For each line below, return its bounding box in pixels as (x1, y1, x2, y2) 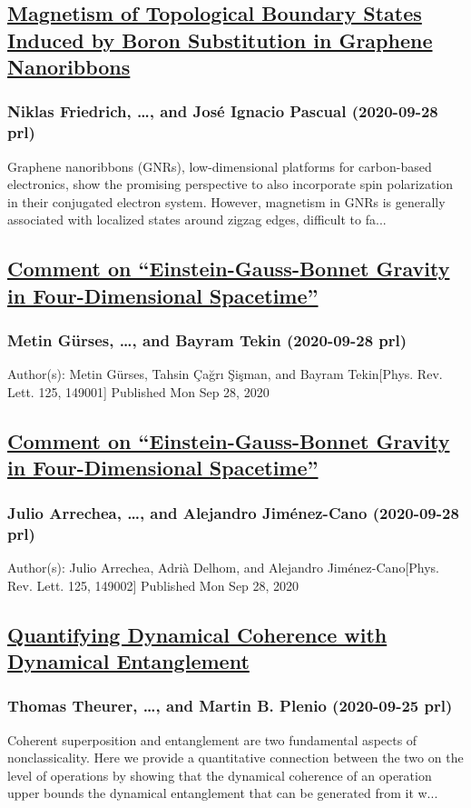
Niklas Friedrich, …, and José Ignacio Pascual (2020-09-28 (7, 100, 438, 123)
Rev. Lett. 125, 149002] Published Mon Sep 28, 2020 (7, 575, 299, 594)
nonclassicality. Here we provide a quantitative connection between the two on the (7, 748, 464, 767)
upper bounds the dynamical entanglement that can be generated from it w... (7, 783, 438, 803)
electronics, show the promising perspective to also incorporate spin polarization (7, 175, 454, 194)
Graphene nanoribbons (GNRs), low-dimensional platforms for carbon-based (7, 156, 432, 175)
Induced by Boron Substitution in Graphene (7, 25, 433, 54)
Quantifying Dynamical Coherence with (7, 620, 388, 648)
